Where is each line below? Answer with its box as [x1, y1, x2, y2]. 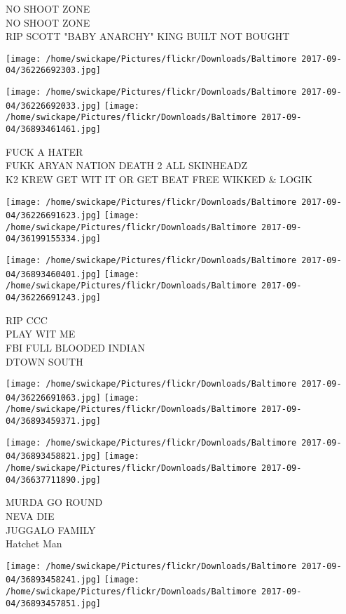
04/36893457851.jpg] [6, 598, 102, 608]
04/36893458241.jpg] [6, 575, 102, 585]
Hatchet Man [6, 536, 62, 551]
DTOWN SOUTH [6, 354, 83, 368]
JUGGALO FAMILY [6, 522, 96, 537]
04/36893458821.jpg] [6, 451, 102, 462]
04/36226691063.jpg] [6, 392, 102, 403]
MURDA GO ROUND [6, 495, 103, 509]
